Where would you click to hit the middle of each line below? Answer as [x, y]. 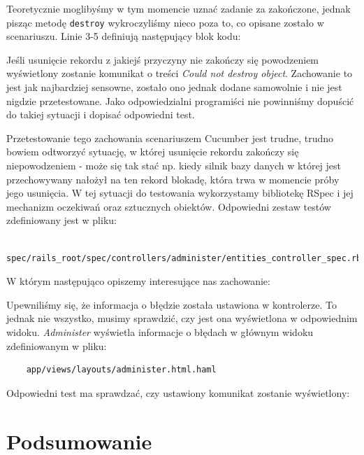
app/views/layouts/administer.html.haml [121, 370]
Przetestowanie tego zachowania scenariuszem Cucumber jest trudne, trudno [170, 138]
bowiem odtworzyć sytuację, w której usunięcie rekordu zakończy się [153, 152]
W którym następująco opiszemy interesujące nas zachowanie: [138, 281]
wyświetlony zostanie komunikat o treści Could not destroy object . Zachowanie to [180, 73]
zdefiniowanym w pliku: [57, 345]
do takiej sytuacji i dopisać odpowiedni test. [101, 114]
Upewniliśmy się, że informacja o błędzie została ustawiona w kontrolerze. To [172, 304]
